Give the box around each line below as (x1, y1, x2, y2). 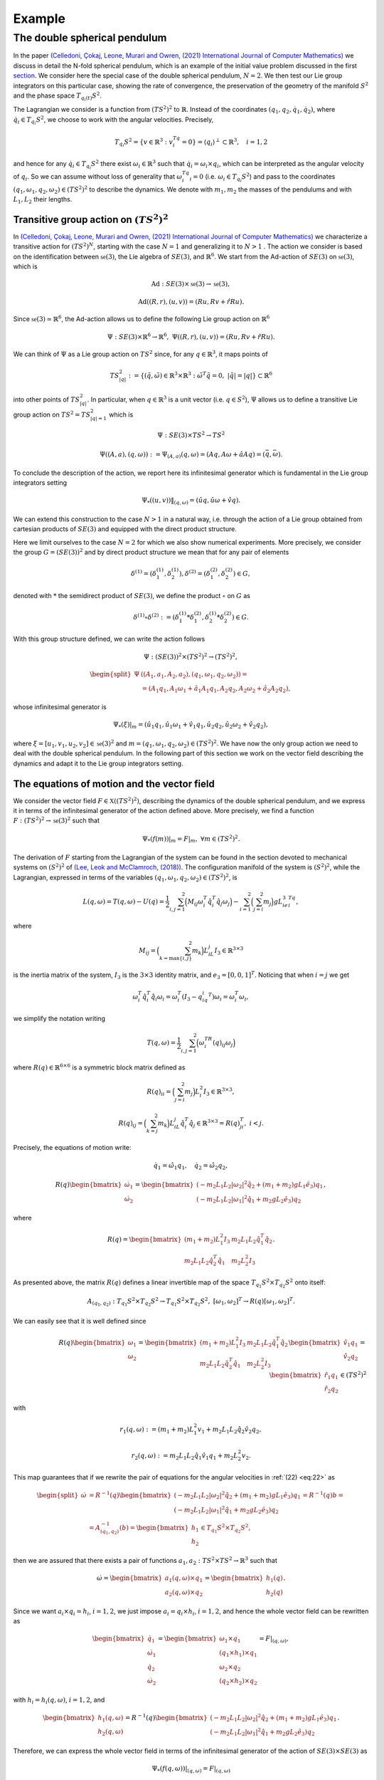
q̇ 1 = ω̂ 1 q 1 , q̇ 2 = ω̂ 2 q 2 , (153, 1161, 228, 1171)
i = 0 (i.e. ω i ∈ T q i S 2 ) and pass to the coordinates (189, 172, 336, 183)
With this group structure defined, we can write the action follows (13, 634, 206, 644)
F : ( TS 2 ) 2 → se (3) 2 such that (13, 815, 100, 825)
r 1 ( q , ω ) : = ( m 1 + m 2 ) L (119, 1425, 195, 1435)
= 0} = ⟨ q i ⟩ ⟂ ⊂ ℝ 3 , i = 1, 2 (181, 136, 268, 147)
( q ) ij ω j (212, 1039, 233, 1048)
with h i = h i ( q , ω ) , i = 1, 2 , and (13, 1695, 105, 1705)
